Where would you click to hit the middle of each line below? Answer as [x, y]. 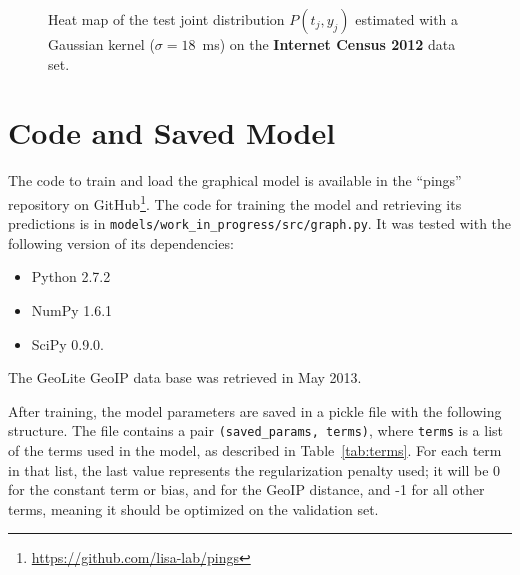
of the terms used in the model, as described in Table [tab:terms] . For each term [255, 450]
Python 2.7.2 [71, 276]
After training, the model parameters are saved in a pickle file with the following [255, 410]
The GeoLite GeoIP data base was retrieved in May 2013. [185, 377]
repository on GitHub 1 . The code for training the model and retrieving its [235, 202]
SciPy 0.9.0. [67, 343]
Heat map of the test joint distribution [166, 19]
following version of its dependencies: [121, 242]
